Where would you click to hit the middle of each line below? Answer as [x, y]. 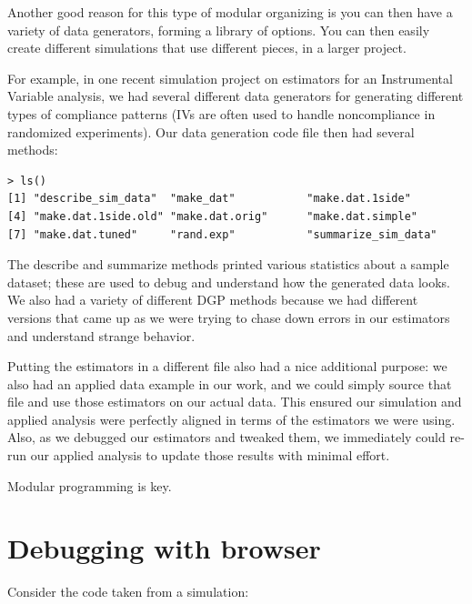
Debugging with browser [164, 548]
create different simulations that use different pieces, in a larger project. [207, 48]
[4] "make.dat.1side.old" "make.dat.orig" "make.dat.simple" [213, 216]
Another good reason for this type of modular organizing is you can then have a [230, 12]
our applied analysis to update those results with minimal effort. [210, 455]
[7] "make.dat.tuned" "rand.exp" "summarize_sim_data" [222, 234]
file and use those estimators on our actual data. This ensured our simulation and [235, 402]
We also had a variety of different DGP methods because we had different [213, 300]
